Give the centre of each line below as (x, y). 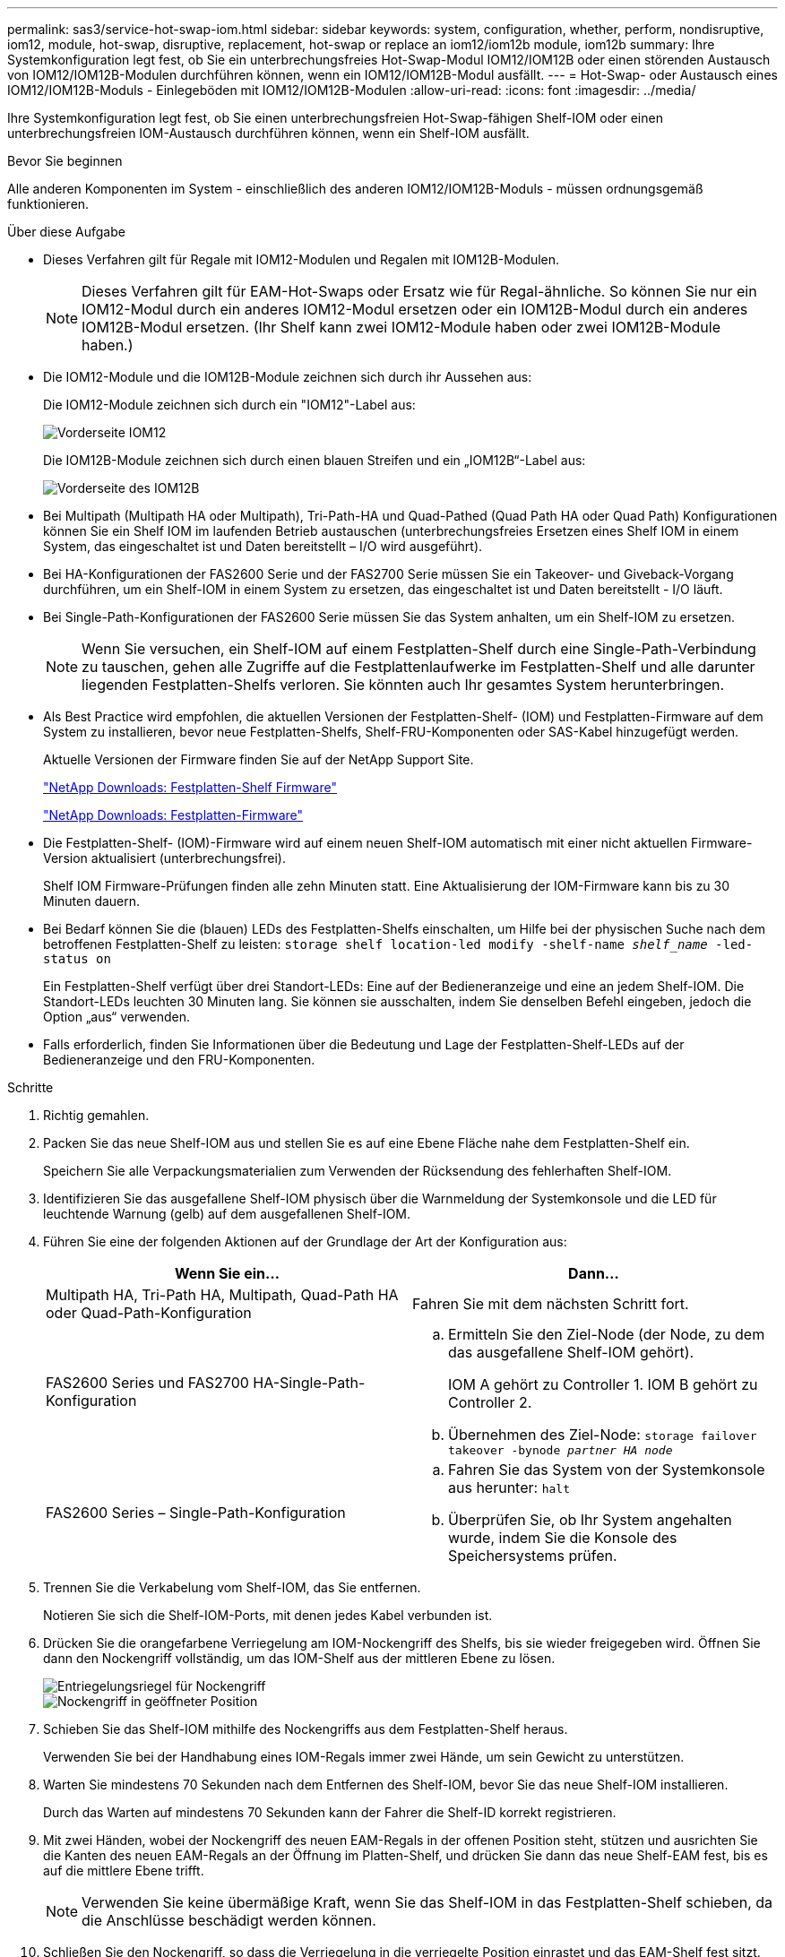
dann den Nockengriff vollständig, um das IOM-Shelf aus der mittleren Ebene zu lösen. (299, 1658)
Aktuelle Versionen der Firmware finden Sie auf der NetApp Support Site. (259, 759)
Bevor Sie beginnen (65, 161)
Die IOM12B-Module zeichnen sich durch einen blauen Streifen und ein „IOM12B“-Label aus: (315, 460)
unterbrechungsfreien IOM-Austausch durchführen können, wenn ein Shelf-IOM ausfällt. (268, 133)
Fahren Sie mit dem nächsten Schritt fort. (551, 1304)
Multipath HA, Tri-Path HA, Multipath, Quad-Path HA (222, 1295)
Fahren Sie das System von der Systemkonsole (607, 1470)
